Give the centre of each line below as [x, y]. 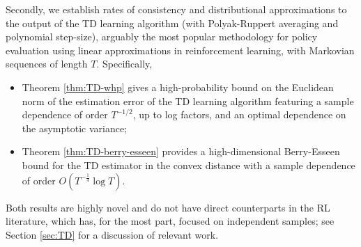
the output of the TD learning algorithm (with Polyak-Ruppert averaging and [172, 23]
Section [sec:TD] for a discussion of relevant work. [112, 234]
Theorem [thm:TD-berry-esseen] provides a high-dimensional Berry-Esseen [181, 151]
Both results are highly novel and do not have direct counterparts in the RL [168, 207]
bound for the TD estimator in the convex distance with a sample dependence [189, 165]
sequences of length [47, 64]
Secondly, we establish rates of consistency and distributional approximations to [176, 9]
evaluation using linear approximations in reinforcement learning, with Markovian [180, 50]
